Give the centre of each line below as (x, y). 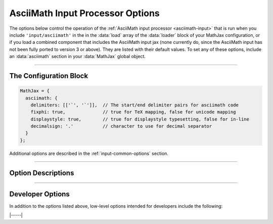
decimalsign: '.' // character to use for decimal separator (121, 126)
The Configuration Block (49, 76)
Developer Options (40, 194)
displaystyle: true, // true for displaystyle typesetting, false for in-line (140, 119)
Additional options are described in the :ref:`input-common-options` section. (89, 153)
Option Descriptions (42, 173)
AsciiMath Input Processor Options (85, 13)
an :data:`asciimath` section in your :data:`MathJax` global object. (78, 57)
